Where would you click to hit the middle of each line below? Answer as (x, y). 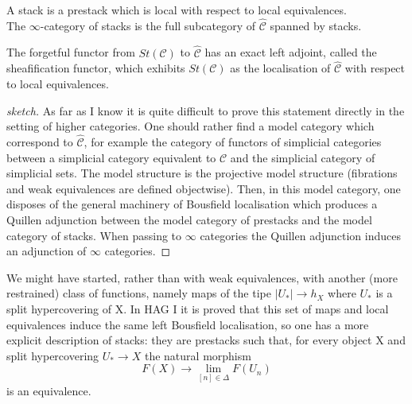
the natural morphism (198, 355)
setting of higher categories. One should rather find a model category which (190, 126)
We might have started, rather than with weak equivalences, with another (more (202, 277)
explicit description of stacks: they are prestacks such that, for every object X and (206, 340)
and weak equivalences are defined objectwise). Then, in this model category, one (204, 188)
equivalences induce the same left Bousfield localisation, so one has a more (188, 324)
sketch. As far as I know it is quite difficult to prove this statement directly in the (206, 110)
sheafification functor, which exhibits (96, 68)
